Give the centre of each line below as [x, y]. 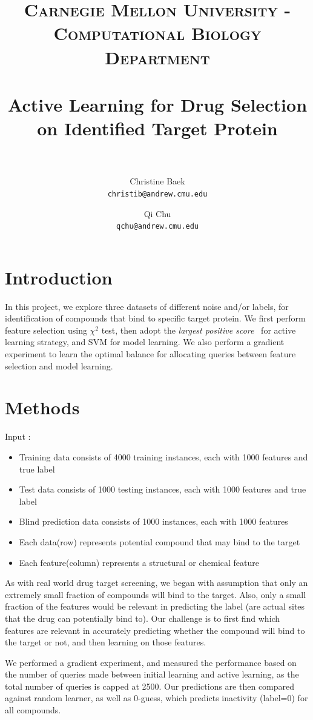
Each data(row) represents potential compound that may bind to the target [160, 541]
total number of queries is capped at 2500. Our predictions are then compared [150, 686]
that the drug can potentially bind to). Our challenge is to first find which [143, 618]
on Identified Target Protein [157, 128]
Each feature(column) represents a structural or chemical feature [139, 562]
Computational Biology [157, 33]
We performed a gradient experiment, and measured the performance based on [151, 662]
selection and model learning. [59, 365]
